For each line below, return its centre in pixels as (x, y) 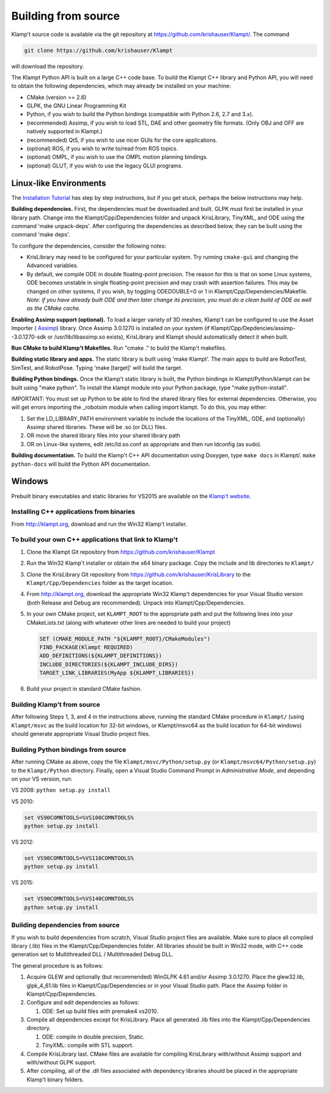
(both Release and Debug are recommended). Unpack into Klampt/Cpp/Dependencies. (136, 603)
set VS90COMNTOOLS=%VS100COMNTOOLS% (79, 817)
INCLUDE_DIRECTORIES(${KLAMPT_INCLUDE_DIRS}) (109, 664)
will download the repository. (48, 66)
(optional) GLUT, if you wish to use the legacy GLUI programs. (105, 166)
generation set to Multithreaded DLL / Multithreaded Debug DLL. (92, 954)
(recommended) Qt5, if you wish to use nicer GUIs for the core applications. (122, 140)
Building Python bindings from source (69, 749)
